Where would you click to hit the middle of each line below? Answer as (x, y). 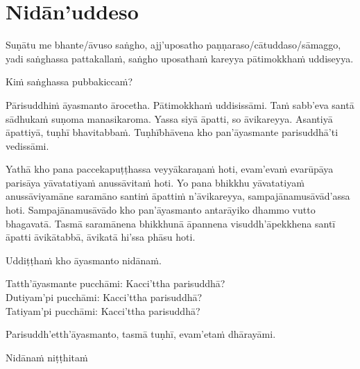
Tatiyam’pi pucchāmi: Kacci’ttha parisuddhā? (103, 310)
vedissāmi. (27, 145)
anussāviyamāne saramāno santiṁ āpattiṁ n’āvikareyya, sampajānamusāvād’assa (178, 196)
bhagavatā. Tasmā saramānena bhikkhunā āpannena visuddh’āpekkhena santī (171, 223)
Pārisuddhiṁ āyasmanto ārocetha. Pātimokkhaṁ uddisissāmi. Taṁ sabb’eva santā (180, 104)
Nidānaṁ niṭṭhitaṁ (47, 357)
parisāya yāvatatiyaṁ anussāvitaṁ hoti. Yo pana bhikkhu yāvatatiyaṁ (155, 182)
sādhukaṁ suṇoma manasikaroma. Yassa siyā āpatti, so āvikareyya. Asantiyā (169, 118)
